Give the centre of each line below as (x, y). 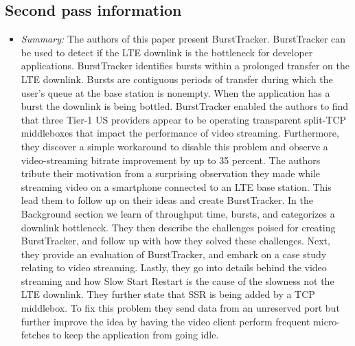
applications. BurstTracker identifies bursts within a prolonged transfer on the (185, 66)
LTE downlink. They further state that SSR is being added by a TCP (168, 294)
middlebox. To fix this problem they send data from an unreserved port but (180, 308)
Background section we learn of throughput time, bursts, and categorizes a (178, 213)
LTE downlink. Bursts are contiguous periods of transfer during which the (177, 79)
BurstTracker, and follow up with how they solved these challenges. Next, (175, 241)
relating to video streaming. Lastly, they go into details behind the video (174, 267)
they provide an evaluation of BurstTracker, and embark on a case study (174, 254)
